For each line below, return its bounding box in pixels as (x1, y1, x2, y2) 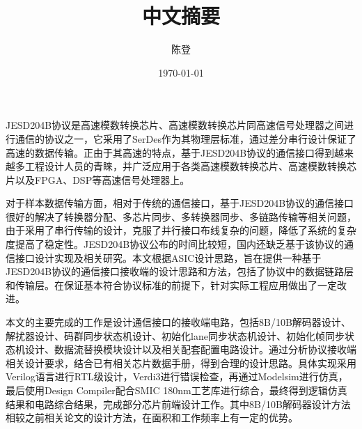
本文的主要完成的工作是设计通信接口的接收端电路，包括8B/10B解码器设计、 (6, 315, 351, 329)
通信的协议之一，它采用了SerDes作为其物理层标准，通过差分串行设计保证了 (15, 131, 356, 146)
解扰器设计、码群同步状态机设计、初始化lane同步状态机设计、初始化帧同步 (6, 328, 345, 343)
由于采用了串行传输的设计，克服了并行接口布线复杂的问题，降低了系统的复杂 (6, 223, 356, 237)
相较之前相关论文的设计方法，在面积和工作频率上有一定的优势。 (6, 410, 298, 425)
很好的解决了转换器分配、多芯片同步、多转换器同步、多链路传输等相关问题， (6, 209, 356, 224)
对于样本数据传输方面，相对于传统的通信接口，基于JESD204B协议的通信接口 (6, 196, 354, 210)
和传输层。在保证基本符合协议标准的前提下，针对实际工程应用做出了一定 (6, 277, 337, 292)
